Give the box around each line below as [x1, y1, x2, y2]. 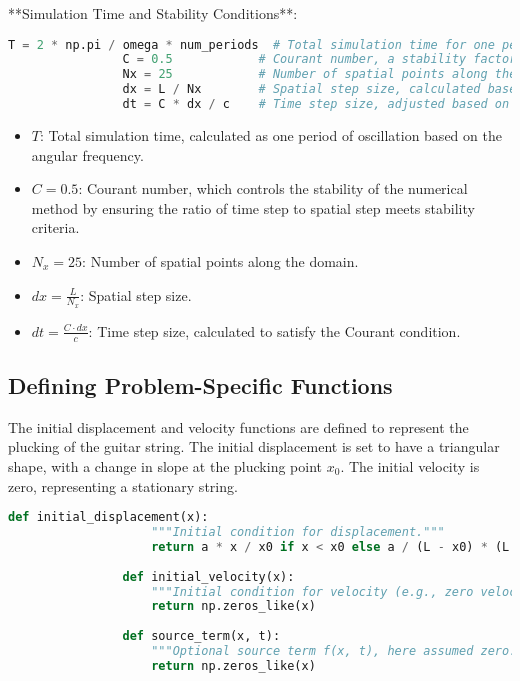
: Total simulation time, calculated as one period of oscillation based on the [39, 124, 502, 145]
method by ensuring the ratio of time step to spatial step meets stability [31, 197, 475, 218]
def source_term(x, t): [122, 629, 281, 644]
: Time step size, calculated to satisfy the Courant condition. [88, 320, 461, 341]
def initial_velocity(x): [122, 569, 295, 584]
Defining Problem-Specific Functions [8, 369, 393, 400]
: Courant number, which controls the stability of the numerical [78, 178, 468, 199]
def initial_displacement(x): [8, 510, 209, 525]
